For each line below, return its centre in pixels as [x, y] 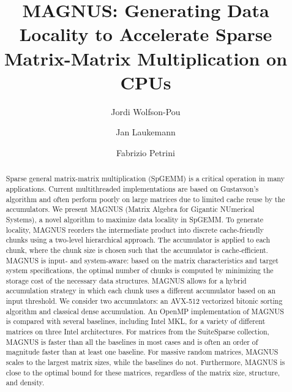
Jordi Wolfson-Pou [146, 111]
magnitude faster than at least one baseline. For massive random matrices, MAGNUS [142, 352]
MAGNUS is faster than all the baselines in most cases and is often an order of [132, 341]
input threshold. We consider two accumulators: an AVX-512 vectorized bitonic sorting [144, 301]
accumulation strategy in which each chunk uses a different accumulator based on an [141, 291]
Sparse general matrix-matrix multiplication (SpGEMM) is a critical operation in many [145, 179]
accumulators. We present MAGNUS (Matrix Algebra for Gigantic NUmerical [130, 209]
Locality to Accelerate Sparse [146, 34]
